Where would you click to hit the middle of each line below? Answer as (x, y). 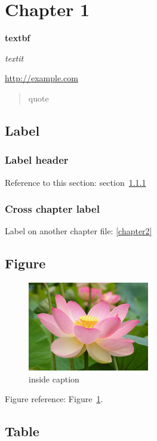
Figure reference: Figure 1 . (54, 399)
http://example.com (41, 78)
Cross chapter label (52, 209)
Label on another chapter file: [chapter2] (78, 231)
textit (14, 58)
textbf (18, 38)
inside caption (54, 379)
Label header (37, 160)
